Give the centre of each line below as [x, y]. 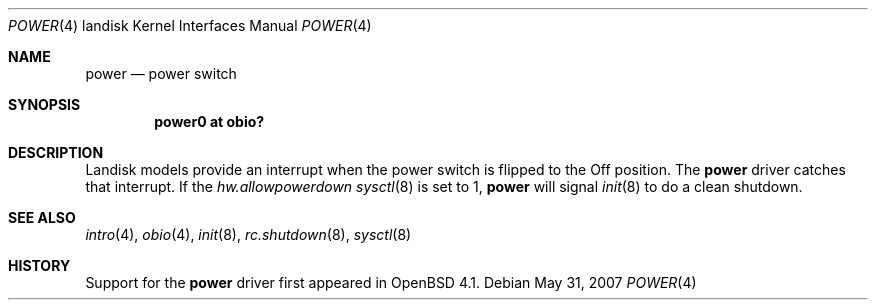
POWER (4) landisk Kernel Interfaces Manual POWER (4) [190, 25]
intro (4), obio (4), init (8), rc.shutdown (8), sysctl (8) [248, 234]
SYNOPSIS [44, 104]
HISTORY [39, 265]
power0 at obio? [209, 121]
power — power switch [161, 73]
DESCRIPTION [56, 152]
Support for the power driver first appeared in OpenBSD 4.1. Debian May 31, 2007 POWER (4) [391, 282]
